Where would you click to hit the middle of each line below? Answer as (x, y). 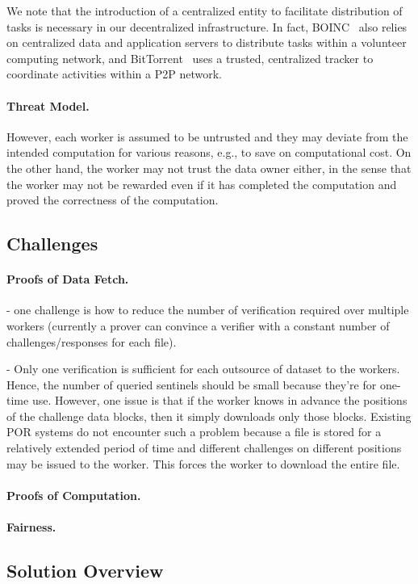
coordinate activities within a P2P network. (114, 74)
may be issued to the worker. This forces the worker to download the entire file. (203, 463)
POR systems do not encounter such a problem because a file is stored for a (194, 432)
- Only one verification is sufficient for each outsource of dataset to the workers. (203, 369)
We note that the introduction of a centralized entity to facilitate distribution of (205, 11)
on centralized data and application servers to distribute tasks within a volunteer (207, 42)
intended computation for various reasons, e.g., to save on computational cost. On (209, 152)
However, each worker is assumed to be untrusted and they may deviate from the (207, 136)
